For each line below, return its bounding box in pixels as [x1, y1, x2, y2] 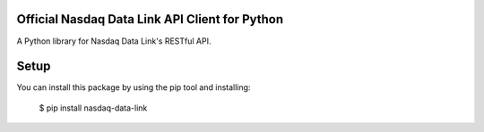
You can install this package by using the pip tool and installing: [16, 82, 251, 93]
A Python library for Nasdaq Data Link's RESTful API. [16, 36, 212, 46]
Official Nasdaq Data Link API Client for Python [16, 12, 284, 27]
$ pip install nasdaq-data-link [39, 103, 148, 113]
